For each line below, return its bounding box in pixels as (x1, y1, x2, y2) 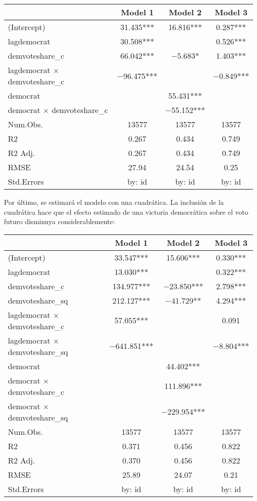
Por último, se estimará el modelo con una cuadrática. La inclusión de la (4, 197, 224, 207)
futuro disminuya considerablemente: (4, 216, 115, 227)
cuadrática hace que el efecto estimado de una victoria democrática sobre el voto (4, 206, 249, 217)
